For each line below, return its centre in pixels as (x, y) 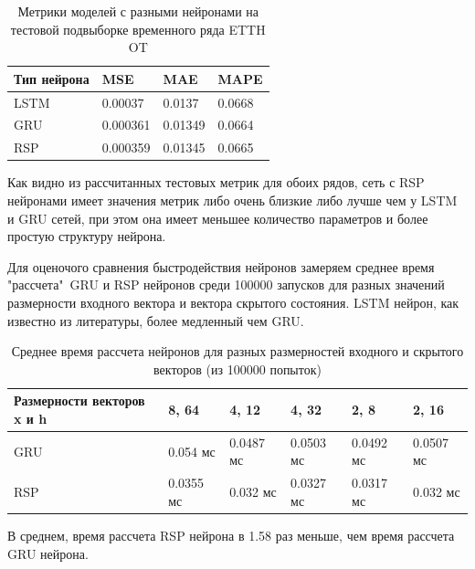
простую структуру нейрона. (87, 236)
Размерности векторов (79, 400)
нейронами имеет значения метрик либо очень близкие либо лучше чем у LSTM (232, 200)
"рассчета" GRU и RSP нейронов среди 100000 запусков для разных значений (226, 284)
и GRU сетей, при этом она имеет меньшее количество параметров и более (218, 218)
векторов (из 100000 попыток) (237, 369)
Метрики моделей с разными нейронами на (138, 11)
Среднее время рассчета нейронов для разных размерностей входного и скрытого (237, 351)
